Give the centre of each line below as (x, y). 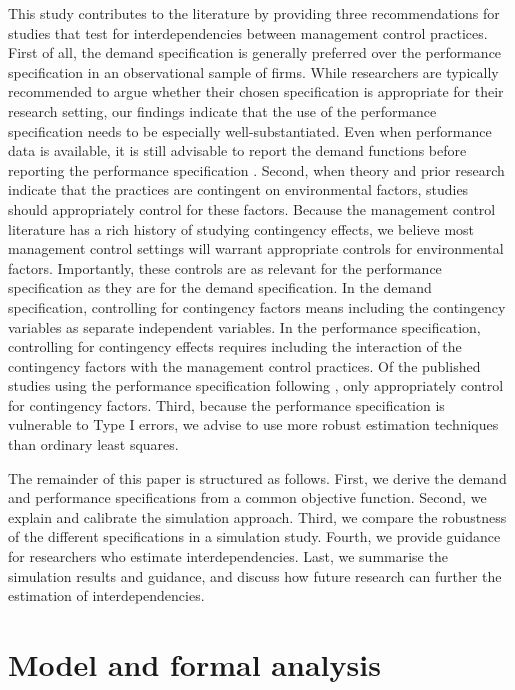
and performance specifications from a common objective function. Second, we (247, 497)
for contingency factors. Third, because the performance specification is (226, 404)
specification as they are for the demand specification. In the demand (220, 287)
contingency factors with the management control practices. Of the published (244, 365)
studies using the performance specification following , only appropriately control (256, 385)
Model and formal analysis (194, 664)
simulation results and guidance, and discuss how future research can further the (255, 575)
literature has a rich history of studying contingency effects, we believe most (241, 228)
